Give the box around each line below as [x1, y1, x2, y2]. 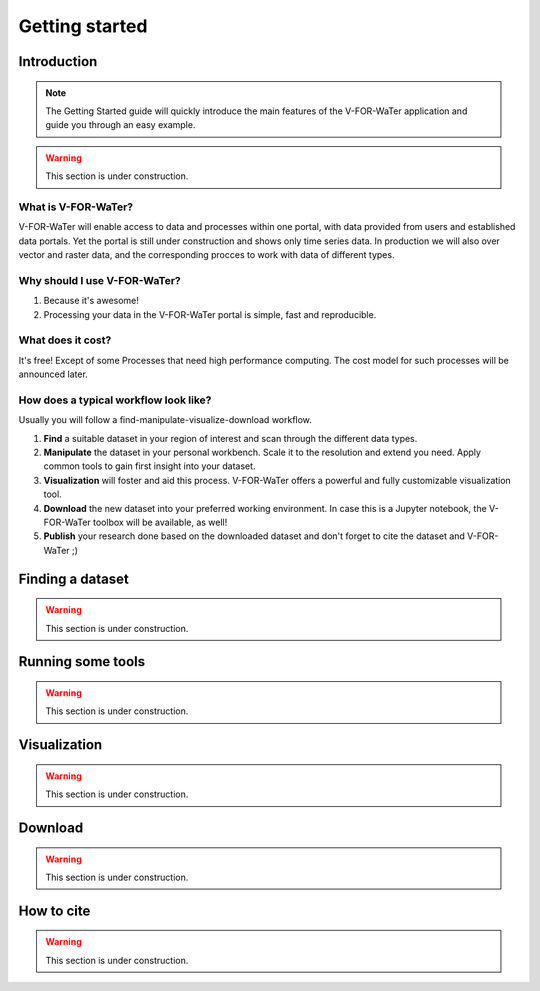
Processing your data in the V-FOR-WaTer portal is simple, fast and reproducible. [43, 308, 377, 320]
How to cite [18, 902, 91, 919]
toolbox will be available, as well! [93, 516, 228, 528]
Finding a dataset [18, 570, 129, 587]
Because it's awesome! [43, 295, 140, 307]
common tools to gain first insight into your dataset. [43, 460, 256, 472]
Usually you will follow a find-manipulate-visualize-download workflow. [18, 414, 312, 426]
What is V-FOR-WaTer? [18, 200, 134, 214]
